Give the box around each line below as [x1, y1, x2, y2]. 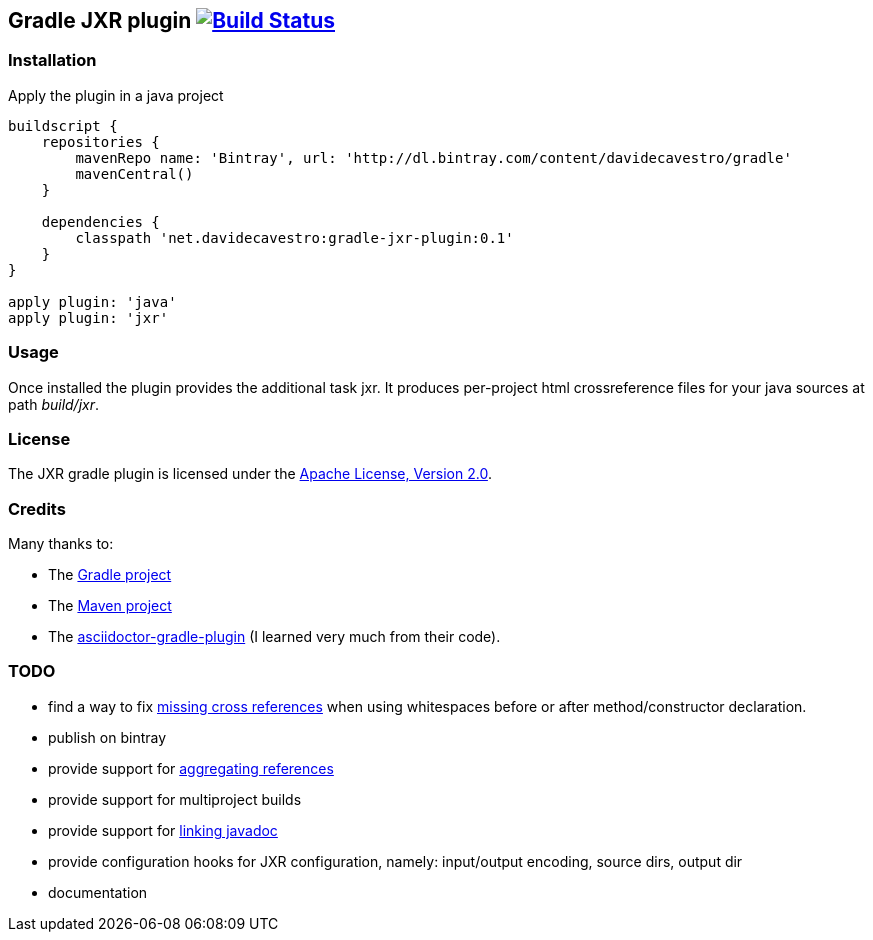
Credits [8, 498, 66, 519]
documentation [48, 883, 148, 901]
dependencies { [41, 213, 160, 230]
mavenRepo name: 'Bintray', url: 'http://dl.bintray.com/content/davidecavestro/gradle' [75, 149, 792, 166]
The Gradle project [48, 566, 172, 584]
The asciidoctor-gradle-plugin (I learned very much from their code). [48, 628, 501, 646]
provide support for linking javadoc [48, 821, 278, 839]
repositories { [41, 133, 160, 150]
